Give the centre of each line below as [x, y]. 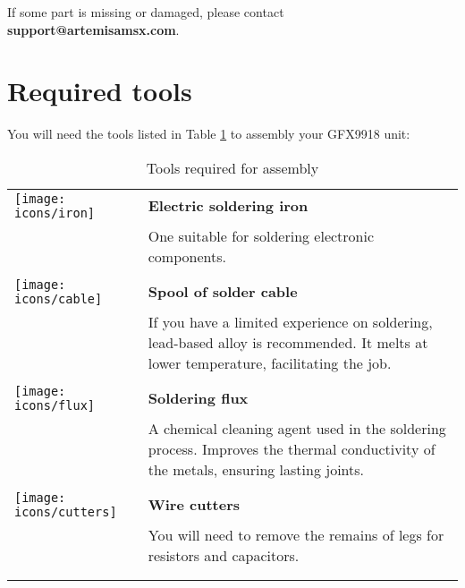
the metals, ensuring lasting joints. [256, 469]
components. [187, 256]
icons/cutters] [66, 511]
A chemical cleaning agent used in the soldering [297, 428]
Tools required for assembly [232, 167]
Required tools [100, 91]
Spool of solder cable [223, 292]
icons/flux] [55, 405]
